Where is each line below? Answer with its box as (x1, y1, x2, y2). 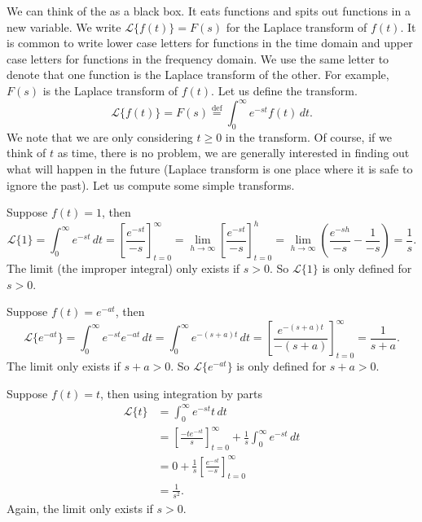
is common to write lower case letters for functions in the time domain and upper (7, 34, 413, 51)
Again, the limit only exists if (7, 500, 153, 517)
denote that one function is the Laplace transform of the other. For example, (7, 66, 389, 83)
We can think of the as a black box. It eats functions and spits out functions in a (7, 2, 411, 19)
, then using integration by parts (100, 384, 263, 401)
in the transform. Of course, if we (225, 128, 392, 145)
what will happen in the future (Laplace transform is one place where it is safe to (7, 160, 413, 178)
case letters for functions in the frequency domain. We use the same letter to (7, 50, 389, 67)
